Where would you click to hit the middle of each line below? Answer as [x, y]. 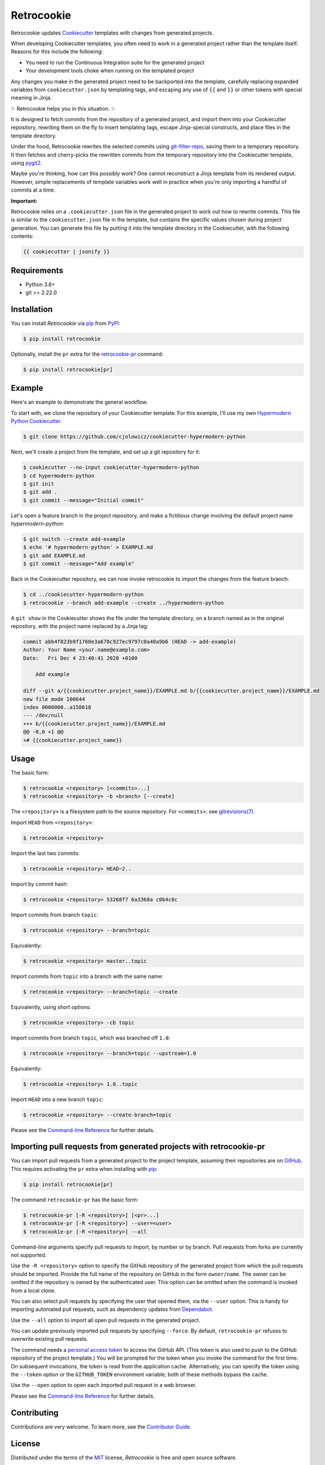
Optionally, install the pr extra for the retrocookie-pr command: [87, 354]
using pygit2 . [26, 163]
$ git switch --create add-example [74, 539]
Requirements [37, 270]
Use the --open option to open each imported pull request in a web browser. [104, 1385]
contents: [22, 236]
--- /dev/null [43, 716]
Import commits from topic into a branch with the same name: [87, 976]
